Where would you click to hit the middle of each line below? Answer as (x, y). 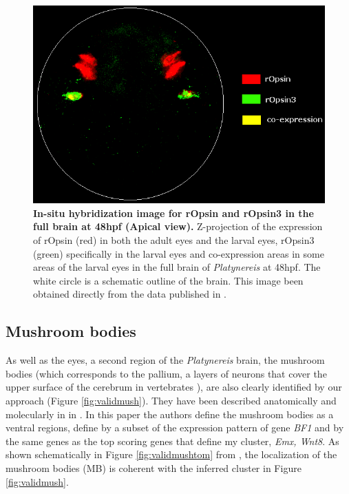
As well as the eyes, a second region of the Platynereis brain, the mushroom (165, 360)
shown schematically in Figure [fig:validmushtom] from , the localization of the (171, 454)
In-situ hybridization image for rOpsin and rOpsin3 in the (173, 213)
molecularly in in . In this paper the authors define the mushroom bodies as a (170, 414)
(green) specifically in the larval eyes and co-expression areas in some (179, 253)
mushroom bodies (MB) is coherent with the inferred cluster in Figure (154, 467)
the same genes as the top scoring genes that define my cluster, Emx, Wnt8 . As (172, 441)
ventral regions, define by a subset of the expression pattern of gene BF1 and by (175, 428)
